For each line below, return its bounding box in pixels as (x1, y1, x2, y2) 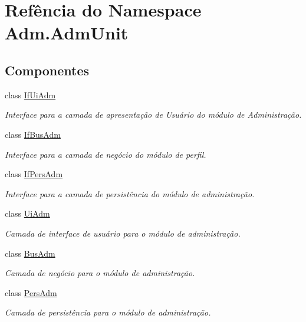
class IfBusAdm (5, 128, 61, 140)
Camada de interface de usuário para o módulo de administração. (5, 227, 241, 239)
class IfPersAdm (5, 168, 63, 180)
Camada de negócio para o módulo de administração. (5, 267, 195, 279)
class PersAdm (5, 286, 57, 298)
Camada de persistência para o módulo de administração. (5, 306, 211, 318)
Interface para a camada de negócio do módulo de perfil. (5, 148, 206, 160)
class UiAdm (5, 207, 50, 220)
